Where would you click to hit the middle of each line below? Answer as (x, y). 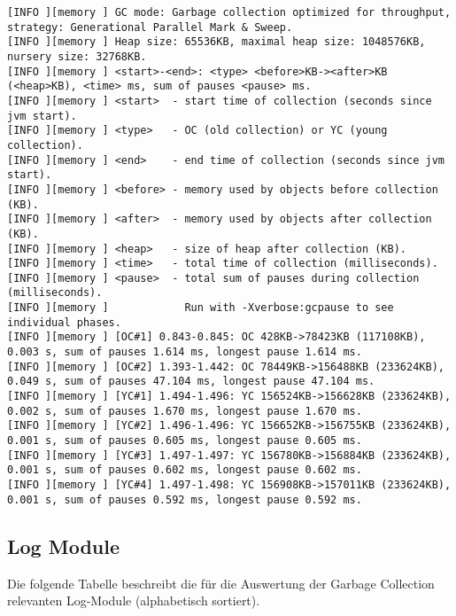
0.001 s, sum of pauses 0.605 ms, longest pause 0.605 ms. (185, 441)
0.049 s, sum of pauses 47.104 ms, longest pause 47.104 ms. (191, 382)
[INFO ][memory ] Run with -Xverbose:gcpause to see (201, 308)
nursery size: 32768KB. (77, 56)
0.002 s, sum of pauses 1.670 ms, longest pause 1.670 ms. (185, 411)
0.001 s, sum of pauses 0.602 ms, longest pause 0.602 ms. (185, 470)
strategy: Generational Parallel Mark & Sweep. (150, 27)
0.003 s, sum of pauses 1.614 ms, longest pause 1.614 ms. (185, 352)
